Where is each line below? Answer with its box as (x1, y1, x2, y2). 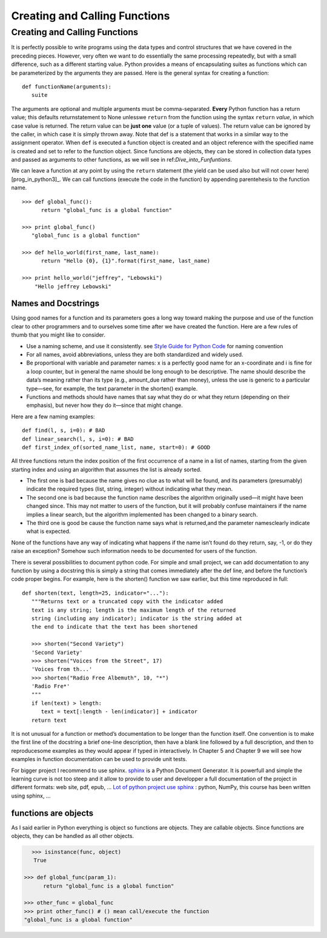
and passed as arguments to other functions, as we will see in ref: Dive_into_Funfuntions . (11, 156, 233, 163)
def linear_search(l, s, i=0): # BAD (22, 435, 134, 442)
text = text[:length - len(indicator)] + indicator (41, 708, 198, 715)
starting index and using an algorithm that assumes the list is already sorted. (11, 466, 202, 473)
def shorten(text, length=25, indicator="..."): (22, 589, 169, 596)
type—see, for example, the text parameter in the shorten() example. (26, 385, 198, 392)
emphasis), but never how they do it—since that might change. (26, 401, 183, 409)
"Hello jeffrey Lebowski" (34, 283, 112, 290)
